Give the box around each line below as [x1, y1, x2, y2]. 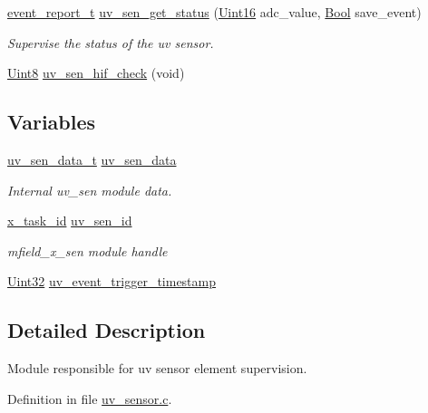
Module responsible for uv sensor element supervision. [7, 359, 307, 378]
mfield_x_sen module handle [7, 241, 168, 260]
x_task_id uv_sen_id [7, 211, 132, 230]
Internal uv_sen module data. [7, 180, 172, 199]
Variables [7, 108, 96, 136]
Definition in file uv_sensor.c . [7, 389, 172, 408]
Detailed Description [7, 316, 206, 344]
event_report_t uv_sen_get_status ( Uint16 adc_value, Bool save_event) [7, 3, 422, 21]
